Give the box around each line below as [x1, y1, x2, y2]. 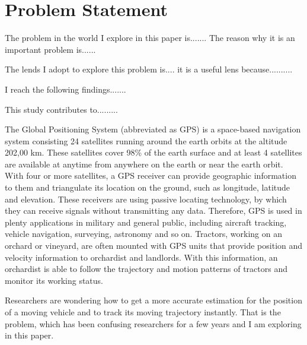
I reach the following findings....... [5, 83, 126, 95]
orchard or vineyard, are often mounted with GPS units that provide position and [5, 239, 303, 252]
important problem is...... [5, 43, 96, 55]
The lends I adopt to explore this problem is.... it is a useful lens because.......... [5, 63, 293, 75]
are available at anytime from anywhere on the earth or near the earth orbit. [5, 157, 283, 170]
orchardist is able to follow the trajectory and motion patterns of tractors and [5, 262, 287, 275]
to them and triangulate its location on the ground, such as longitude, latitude [5, 181, 290, 194]
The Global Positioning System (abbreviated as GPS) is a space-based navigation [5, 123, 301, 135]
